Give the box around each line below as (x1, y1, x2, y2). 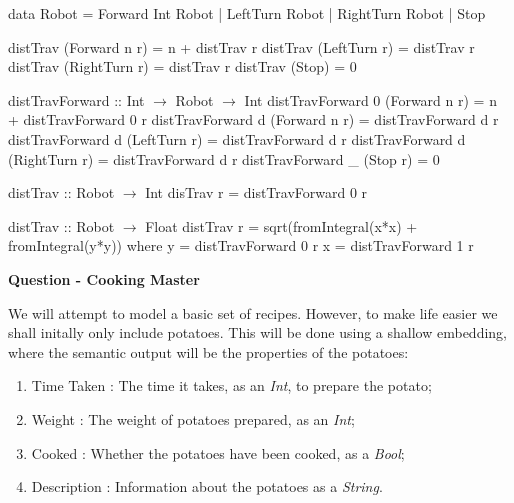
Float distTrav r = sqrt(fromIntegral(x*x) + (145, 215, 418, 236)
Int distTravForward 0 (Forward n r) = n (244, 89, 497, 110)
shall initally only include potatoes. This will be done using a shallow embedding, (8, 322, 507, 343)
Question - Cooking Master (8, 268, 200, 289)
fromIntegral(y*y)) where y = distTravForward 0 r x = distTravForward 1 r (8, 235, 474, 256)
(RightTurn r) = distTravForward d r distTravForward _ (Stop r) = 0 (8, 148, 440, 169)
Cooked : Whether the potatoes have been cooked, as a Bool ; (31, 442, 405, 463)
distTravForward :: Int (8, 89, 145, 110)
